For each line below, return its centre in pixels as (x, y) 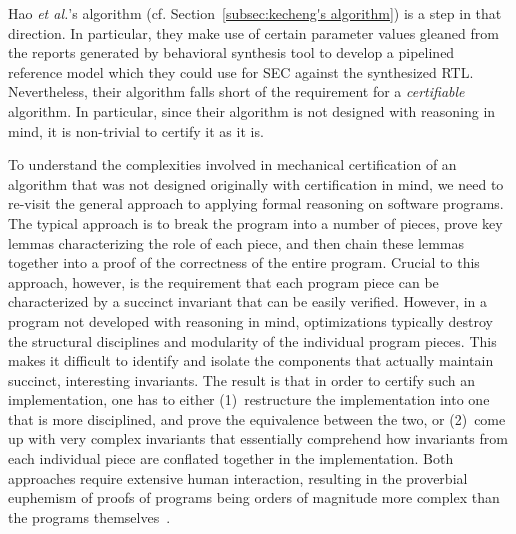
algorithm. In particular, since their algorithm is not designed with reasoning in (252, 110)
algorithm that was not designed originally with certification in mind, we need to (256, 183)
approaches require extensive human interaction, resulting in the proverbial (238, 477)
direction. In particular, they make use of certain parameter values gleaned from (253, 32)
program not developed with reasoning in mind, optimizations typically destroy (250, 320)
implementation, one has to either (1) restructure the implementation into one (249, 399)
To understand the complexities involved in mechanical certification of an (232, 164)
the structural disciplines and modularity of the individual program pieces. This (252, 340)
